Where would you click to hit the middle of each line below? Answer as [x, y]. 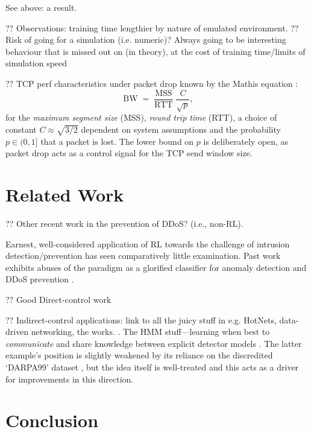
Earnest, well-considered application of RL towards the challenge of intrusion [148, 243]
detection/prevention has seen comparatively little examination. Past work [143, 256]
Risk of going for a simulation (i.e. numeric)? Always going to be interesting [146, 40]
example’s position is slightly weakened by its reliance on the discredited [139, 355]
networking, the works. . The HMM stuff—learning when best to [150, 332]
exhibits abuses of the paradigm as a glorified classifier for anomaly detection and [156, 267]
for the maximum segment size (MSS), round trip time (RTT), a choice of [141, 117]
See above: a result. [41, 7]
